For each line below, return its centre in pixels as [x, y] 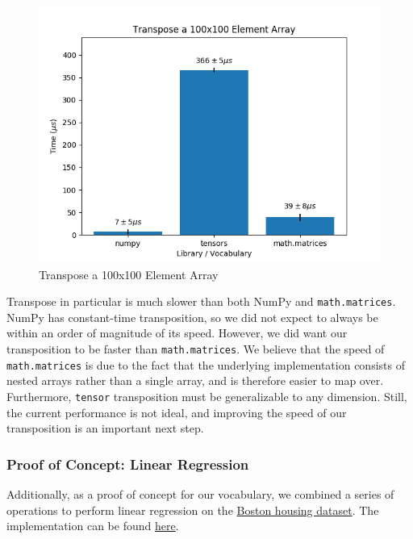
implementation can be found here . [93, 526]
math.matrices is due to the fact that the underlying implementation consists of [206, 364]
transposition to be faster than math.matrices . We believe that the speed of [196, 349]
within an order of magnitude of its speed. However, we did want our [177, 333]
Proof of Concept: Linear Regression [128, 464]
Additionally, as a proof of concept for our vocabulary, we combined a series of [200, 494]
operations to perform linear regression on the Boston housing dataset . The [193, 510]
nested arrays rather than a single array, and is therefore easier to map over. [195, 380]
